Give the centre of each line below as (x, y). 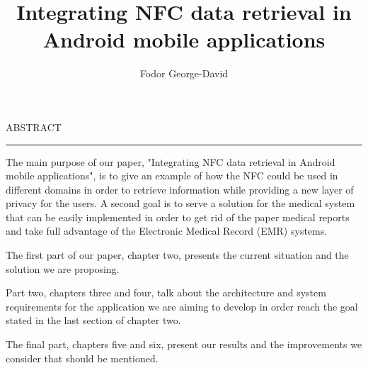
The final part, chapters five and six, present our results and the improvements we (184, 344)
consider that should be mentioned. (82, 358)
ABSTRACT (34, 127)
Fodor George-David (184, 73)
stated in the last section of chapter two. (93, 320)
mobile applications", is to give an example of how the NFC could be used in (172, 175)
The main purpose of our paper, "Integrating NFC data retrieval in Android (171, 161)
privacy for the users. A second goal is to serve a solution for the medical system (180, 203)
